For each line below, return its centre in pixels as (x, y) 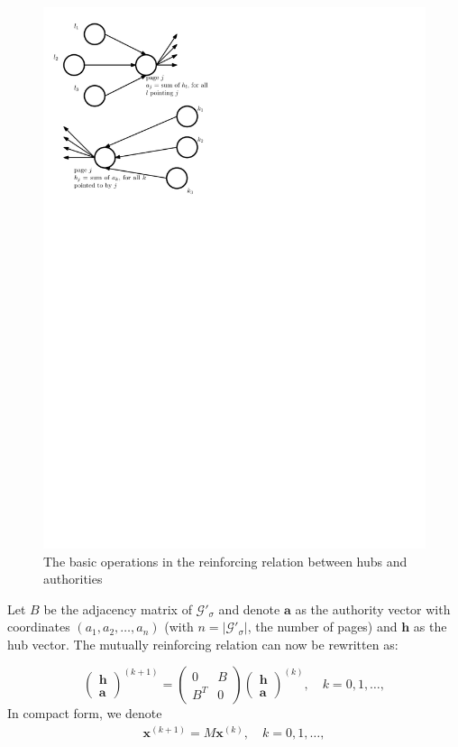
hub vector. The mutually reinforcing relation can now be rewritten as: (203, 644)
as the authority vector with (373, 609)
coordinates (39, 627)
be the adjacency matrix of (118, 609)
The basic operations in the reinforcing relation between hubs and (225, 561)
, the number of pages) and (322, 627)
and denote (249, 609)
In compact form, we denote (85, 713)
